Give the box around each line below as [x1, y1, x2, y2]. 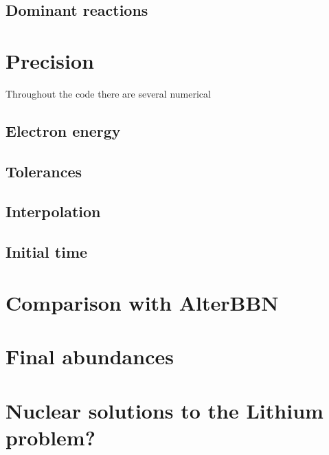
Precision [5, 46, 94, 74]
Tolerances [5, 160, 82, 181]
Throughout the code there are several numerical [5, 86, 211, 100]
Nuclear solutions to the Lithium [5, 396, 324, 424]
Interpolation [5, 201, 101, 222]
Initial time [5, 241, 88, 263]
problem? [5, 423, 95, 451]
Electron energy [5, 120, 121, 141]
